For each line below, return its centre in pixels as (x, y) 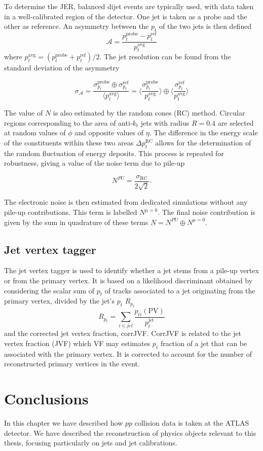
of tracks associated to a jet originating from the (180, 290)
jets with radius (165, 122)
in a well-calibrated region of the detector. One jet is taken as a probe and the (126, 16)
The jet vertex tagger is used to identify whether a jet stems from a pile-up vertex (131, 270)
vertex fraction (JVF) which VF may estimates (77, 343)
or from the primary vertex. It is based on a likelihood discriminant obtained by (128, 280)
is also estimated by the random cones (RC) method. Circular (149, 113)
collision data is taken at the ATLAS (192, 423)
